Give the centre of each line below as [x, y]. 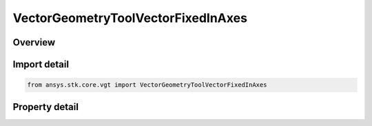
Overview [34, 42]
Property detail [46, 107]
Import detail [41, 64]
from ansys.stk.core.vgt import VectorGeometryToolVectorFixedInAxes [147, 85]
